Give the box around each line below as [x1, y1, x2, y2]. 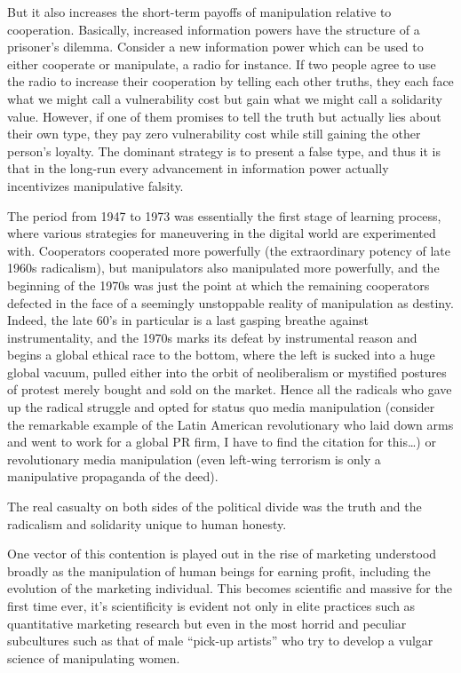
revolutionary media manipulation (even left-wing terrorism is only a [7, 449, 381, 468]
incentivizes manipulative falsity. [7, 176, 184, 194]
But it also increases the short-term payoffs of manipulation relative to [7, 3, 392, 20]
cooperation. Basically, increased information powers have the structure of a [7, 20, 420, 38]
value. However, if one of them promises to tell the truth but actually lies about [7, 107, 441, 125]
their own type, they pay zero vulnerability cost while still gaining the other [7, 124, 421, 143]
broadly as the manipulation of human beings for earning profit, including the [7, 561, 431, 580]
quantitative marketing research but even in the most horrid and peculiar [7, 614, 407, 632]
